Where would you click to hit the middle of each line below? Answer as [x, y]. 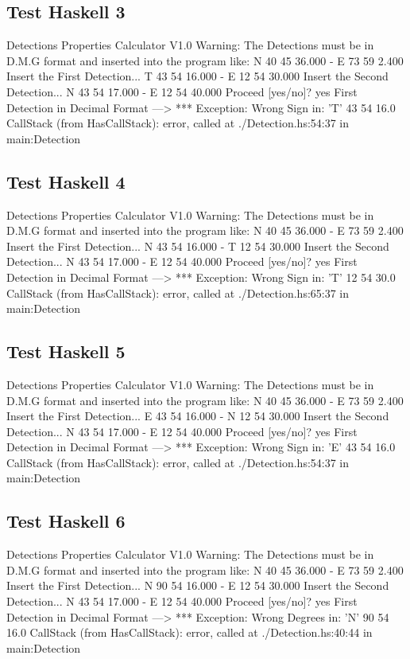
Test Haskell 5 [66, 351]
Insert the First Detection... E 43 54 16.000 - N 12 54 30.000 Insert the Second [198, 416]
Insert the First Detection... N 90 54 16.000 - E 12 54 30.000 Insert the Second [198, 585]
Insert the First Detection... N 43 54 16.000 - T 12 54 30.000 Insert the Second [198, 246]
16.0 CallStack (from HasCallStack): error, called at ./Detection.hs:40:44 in [190, 632]
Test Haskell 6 [66, 521]
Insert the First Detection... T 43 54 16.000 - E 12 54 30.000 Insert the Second [197, 76]
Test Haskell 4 [66, 181]
